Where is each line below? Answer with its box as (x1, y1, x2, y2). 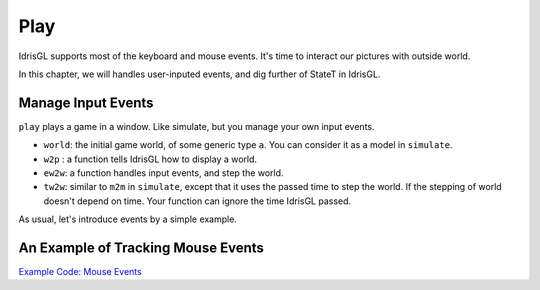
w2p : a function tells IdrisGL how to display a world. (43, 153, 258, 165)
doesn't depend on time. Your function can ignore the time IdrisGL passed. (43, 195, 352, 207)
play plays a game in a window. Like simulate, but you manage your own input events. (18, 120, 375, 132)
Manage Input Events (18, 94, 154, 111)
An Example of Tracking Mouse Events (18, 240, 265, 256)
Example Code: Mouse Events (18, 266, 142, 278)
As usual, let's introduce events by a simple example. (18, 213, 237, 225)
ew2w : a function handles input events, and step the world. (43, 167, 284, 179)
